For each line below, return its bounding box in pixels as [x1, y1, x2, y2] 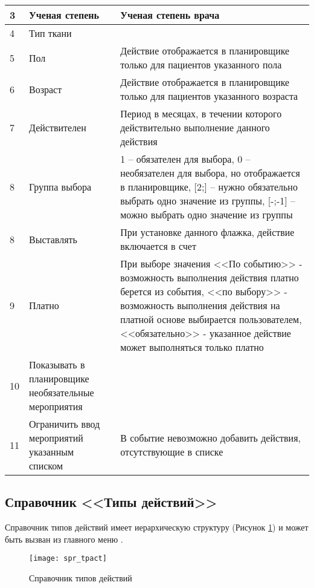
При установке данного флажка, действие [120, 225, 295, 239]
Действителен [29, 120, 86, 134]
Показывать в [29, 358, 85, 371]
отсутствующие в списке [120, 445, 223, 459]
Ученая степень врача [120, 8, 220, 22]
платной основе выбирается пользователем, [120, 312, 302, 326]
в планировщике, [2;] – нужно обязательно [120, 180, 298, 194]
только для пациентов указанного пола [120, 57, 282, 71]
